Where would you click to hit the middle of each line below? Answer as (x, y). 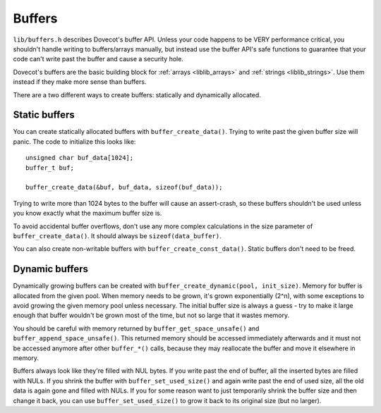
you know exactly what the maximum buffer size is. (87, 213)
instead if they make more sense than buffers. (80, 82)
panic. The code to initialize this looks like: (74, 142)
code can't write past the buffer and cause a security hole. (98, 59)
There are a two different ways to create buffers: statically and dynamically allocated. (137, 94)
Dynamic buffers (50, 269)
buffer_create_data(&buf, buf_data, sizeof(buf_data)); (124, 187)
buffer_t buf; (50, 168)
